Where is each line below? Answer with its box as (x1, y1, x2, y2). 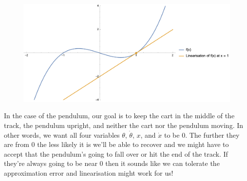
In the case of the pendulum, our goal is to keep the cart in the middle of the (4, 110, 235, 121)
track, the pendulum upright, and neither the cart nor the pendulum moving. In (4, 120, 244, 130)
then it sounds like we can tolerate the (105, 158, 220, 168)
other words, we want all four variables (4, 129, 120, 140)
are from (4, 139, 29, 149)
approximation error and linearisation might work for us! (4, 168, 173, 178)
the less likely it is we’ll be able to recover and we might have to (37, 139, 229, 149)
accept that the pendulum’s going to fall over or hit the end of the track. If (4, 148, 228, 159)
